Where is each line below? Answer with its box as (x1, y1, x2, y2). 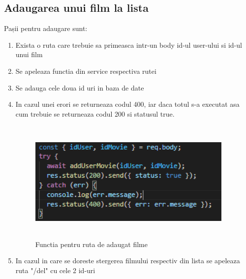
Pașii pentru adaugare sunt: (4, 23, 88, 33)
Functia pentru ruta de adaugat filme (35, 239, 148, 249)
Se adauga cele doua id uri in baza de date (15, 82, 144, 93)
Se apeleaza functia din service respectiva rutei (15, 65, 156, 76)
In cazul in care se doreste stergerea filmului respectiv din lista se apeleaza (15, 255, 240, 266)
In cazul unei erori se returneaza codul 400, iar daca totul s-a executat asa (15, 99, 240, 109)
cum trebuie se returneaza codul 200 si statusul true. (15, 108, 175, 119)
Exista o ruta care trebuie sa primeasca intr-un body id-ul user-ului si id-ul (15, 39, 242, 50)
